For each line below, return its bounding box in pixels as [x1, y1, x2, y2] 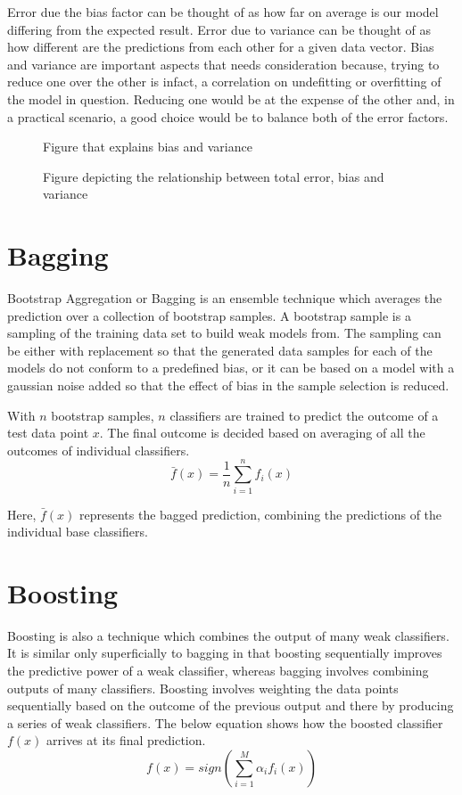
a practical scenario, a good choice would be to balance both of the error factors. [7, 107, 449, 126]
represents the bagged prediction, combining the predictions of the [79, 504, 442, 523]
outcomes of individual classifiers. [7, 440, 190, 459]
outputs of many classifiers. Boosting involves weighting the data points [7, 678, 399, 697]
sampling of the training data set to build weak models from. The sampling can [7, 324, 441, 342]
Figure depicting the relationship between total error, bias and [43, 167, 384, 185]
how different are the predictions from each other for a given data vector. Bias [7, 37, 434, 56]
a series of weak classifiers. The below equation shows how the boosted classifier [7, 713, 443, 732]
